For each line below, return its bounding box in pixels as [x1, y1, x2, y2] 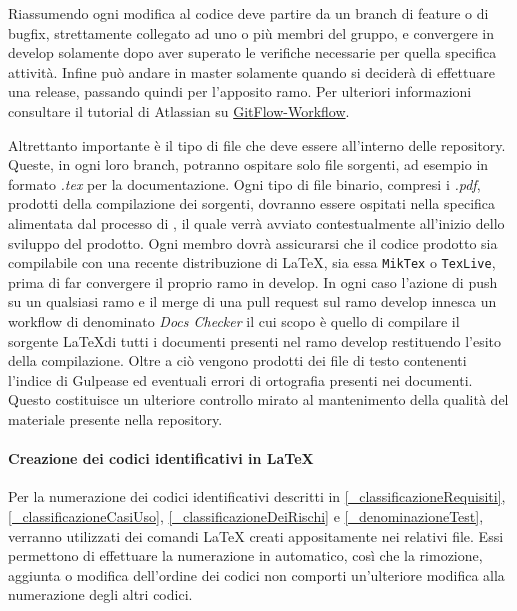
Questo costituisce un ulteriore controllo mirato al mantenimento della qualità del [8, 389, 509, 410]
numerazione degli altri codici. [8, 584, 193, 605]
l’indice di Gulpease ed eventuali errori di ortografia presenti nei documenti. [8, 369, 473, 390]
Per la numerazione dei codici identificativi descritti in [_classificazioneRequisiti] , [8, 486, 506, 507]
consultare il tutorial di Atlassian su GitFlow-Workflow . [8, 100, 350, 121]
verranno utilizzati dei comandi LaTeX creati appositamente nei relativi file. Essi [8, 525, 504, 546]
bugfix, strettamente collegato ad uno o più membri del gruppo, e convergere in [8, 22, 494, 43]
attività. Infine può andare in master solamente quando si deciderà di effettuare [8, 61, 495, 82]
